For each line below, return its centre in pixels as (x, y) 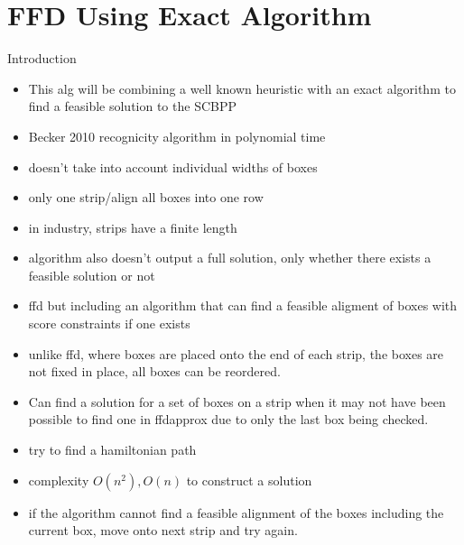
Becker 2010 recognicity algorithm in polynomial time (177, 136)
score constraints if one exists (109, 323)
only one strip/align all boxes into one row (146, 197)
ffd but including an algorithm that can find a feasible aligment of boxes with (243, 305)
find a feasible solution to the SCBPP (132, 106)
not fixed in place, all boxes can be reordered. (154, 371)
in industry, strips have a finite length (133, 227)
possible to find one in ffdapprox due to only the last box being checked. (228, 419)
